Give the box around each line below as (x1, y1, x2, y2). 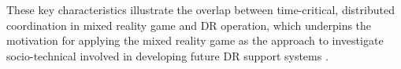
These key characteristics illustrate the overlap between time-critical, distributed (6, 2, 395, 17)
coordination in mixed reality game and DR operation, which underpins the (6, 16, 372, 33)
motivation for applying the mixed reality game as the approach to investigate (6, 32, 384, 49)
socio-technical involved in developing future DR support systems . (6, 47, 329, 64)
